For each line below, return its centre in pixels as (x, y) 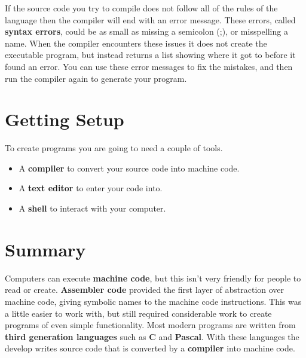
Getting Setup (65, 119)
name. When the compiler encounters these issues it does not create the (136, 43)
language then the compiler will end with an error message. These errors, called (150, 19)
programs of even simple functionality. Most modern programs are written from (150, 325)
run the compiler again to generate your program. (96, 78)
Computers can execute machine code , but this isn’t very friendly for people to (153, 278)
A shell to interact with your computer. (92, 208)
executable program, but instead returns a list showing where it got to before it (150, 55)
